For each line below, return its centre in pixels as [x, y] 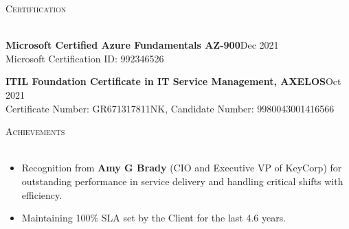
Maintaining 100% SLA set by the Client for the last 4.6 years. [154, 218]
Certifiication [36, 8]
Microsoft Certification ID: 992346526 [85, 58]
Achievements [35, 131]
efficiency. [42, 194]
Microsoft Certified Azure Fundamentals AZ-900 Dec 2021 [142, 45]
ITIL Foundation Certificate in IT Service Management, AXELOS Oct [173, 81]
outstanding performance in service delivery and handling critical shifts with [182, 181]
